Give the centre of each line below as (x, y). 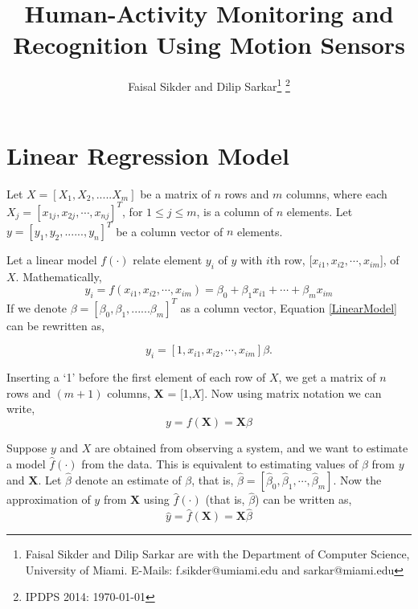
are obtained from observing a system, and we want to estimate (251, 447)
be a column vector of (170, 231)
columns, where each (337, 193)
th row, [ (291, 260)
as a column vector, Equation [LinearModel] (289, 307)
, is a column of (235, 211)
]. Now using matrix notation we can (291, 392)
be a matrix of (175, 193)
